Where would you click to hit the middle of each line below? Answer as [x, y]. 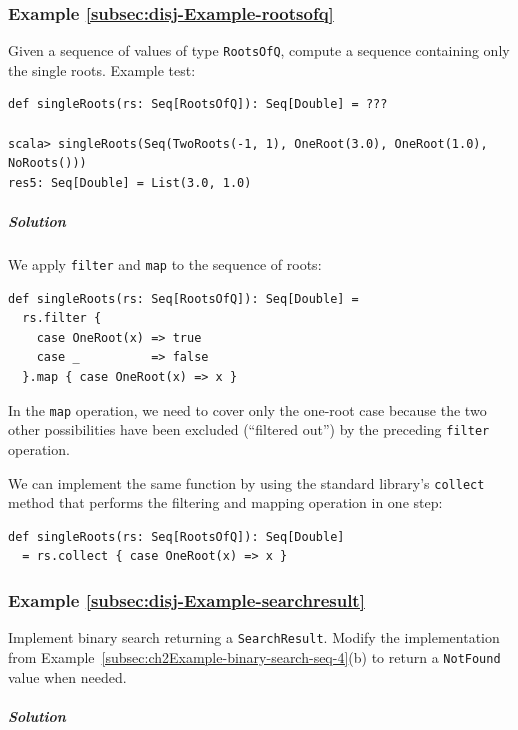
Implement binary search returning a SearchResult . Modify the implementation [254, 637]
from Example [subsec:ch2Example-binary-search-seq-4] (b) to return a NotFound [254, 656]
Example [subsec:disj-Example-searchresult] [186, 599]
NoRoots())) [47, 163]
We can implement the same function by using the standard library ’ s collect [246, 482]
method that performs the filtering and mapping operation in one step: [225, 502]
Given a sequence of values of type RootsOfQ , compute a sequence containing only [259, 50]
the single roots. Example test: [102, 69]
